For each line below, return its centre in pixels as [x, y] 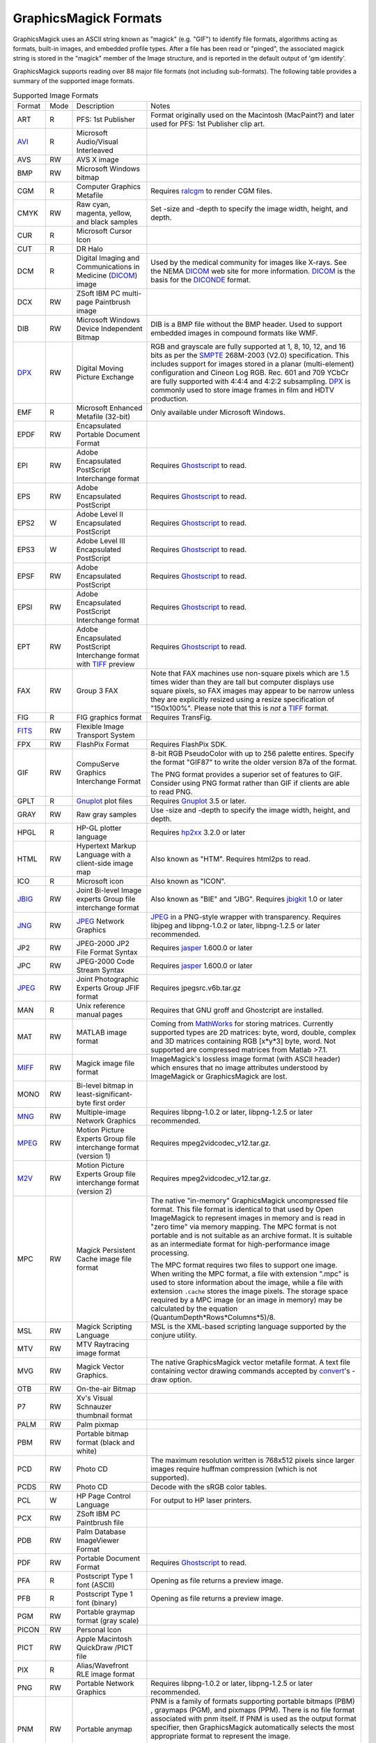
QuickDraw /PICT [105, 1647]
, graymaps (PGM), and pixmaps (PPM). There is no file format [253, 1710]
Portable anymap [104, 1729]
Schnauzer [94, 1406]
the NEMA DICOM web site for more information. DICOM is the [253, 271]
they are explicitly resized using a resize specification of [243, 699]
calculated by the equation [194, 1309]
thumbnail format [104, 1415]
